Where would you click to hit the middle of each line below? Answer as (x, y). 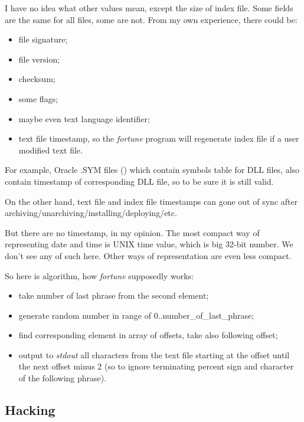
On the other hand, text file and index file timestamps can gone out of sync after (151, 201)
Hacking (30, 410)
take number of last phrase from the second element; (114, 295)
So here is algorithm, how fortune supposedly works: (99, 275)
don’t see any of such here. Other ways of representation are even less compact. (148, 255)
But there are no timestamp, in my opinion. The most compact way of (132, 232)
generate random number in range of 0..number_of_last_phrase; (136, 315)
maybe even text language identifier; (84, 118)
